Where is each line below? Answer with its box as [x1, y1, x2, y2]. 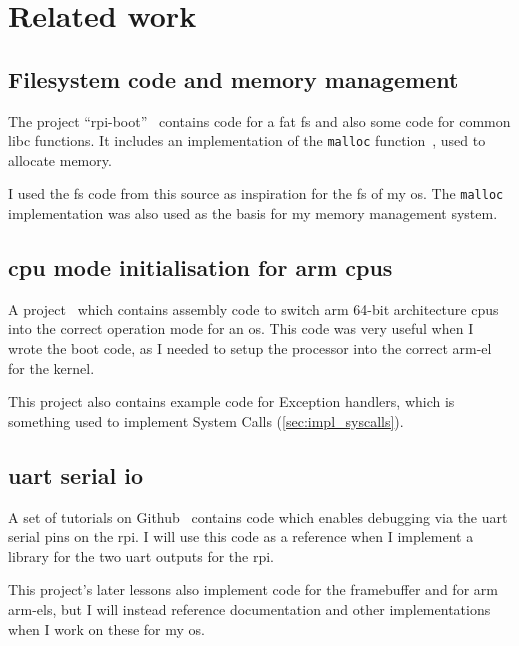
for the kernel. [8, 357, 95, 378]
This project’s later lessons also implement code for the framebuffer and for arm [8, 579, 498, 600]
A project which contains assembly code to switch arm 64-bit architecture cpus [8, 298, 499, 319]
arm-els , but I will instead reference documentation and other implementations [8, 599, 491, 620]
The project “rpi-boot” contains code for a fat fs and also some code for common [8, 110, 511, 131]
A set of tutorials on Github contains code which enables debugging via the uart [8, 506, 508, 527]
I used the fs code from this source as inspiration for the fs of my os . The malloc [8, 183, 504, 204]
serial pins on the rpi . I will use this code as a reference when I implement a [8, 526, 474, 547]
